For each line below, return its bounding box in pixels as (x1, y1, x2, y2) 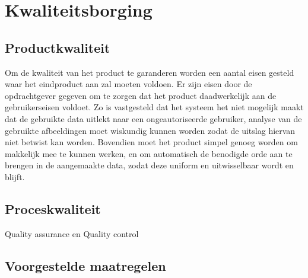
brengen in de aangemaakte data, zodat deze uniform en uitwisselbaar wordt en (5, 159, 294, 171)
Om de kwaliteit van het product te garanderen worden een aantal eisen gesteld (5, 66, 294, 78)
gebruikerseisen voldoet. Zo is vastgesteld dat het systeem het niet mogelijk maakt (5, 101, 304, 113)
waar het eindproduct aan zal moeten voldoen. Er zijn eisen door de (5, 78, 252, 90)
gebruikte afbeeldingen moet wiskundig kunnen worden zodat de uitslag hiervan (5, 124, 296, 136)
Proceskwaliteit (5, 199, 101, 218)
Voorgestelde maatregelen (5, 256, 166, 274)
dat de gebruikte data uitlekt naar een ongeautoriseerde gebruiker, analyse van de (5, 112, 302, 124)
